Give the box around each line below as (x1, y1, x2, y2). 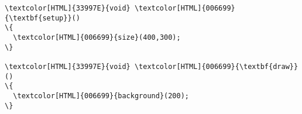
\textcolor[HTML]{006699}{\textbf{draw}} (134, 62, 298, 71)
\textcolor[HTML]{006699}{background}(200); (13, 91, 189, 100)
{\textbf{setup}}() (5, 13, 80, 22)
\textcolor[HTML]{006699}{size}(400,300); (13, 33, 181, 42)
